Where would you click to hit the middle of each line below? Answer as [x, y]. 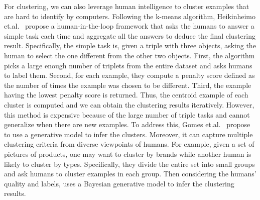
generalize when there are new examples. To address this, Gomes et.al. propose [127, 124]
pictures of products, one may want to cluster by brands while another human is [128, 154]
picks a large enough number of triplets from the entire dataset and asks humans [128, 65]
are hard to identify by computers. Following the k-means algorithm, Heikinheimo [130, 16]
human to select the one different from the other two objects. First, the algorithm [129, 55]
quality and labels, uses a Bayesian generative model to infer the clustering [119, 183]
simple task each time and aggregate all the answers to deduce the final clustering [130, 35]
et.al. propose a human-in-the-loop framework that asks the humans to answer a [129, 26]
